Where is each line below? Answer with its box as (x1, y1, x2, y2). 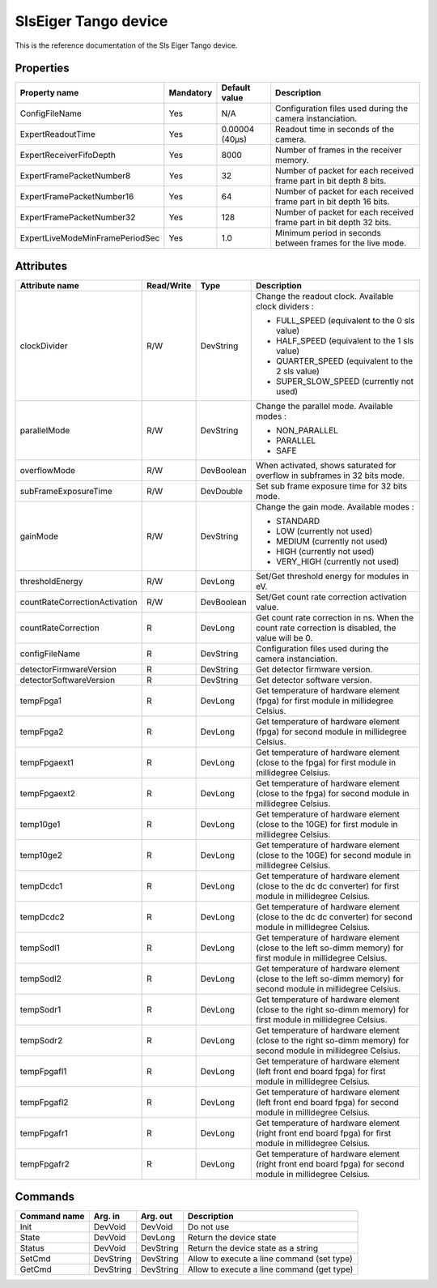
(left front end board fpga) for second (255, 1096, 400, 1107)
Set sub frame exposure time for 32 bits (255, 480, 408, 492)
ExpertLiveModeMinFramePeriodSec (19, 232, 160, 244)
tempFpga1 (19, 695, 62, 706)
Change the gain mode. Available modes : (255, 501, 414, 512)
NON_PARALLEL (275, 424, 339, 436)
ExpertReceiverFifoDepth (19, 150, 117, 161)
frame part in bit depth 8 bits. (275, 175, 387, 186)
